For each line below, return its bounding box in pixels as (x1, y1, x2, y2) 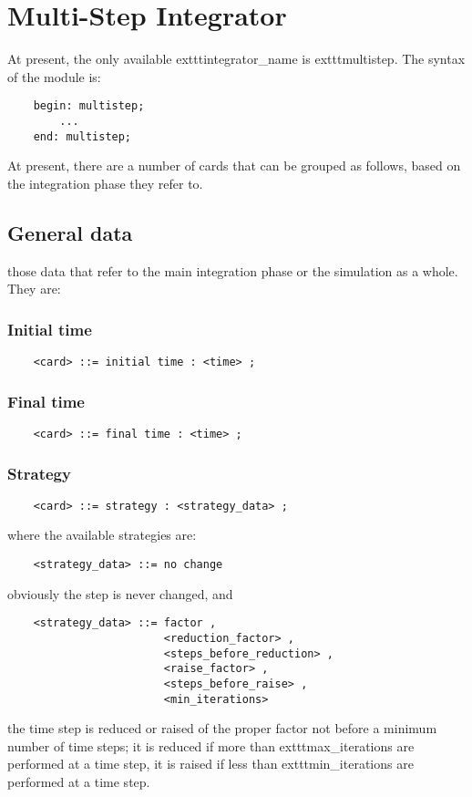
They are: (7, 279, 61, 298)
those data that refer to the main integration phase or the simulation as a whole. (7, 261, 458, 280)
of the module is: (7, 67, 101, 86)
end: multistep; (33, 129, 132, 143)
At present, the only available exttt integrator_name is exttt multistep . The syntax (7, 49, 466, 68)
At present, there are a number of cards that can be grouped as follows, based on (7, 156, 461, 175)
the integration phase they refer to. (7, 173, 203, 192)
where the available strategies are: (7, 525, 197, 544)
